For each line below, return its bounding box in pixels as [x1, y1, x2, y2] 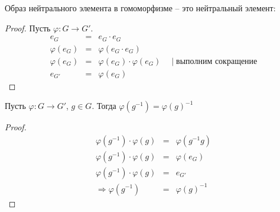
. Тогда [92, 99, 116, 112]
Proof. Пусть [5, 21, 51, 34]
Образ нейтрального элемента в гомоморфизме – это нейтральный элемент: [5, 2, 276, 14]
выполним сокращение [176, 57, 258, 66]
